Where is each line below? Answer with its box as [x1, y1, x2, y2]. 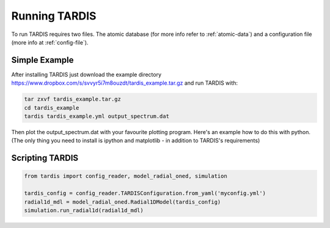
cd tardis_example [24, 104, 79, 111]
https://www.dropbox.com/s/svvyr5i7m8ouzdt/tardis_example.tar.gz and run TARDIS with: [11, 79, 238, 87]
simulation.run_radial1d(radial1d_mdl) [24, 207, 144, 213]
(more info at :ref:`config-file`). [11, 38, 89, 46]
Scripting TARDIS [11, 153, 79, 163]
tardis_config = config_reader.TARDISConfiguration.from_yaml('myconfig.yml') [24, 190, 266, 197]
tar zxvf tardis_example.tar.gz [24, 96, 122, 103]
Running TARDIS [11, 9, 97, 23]
